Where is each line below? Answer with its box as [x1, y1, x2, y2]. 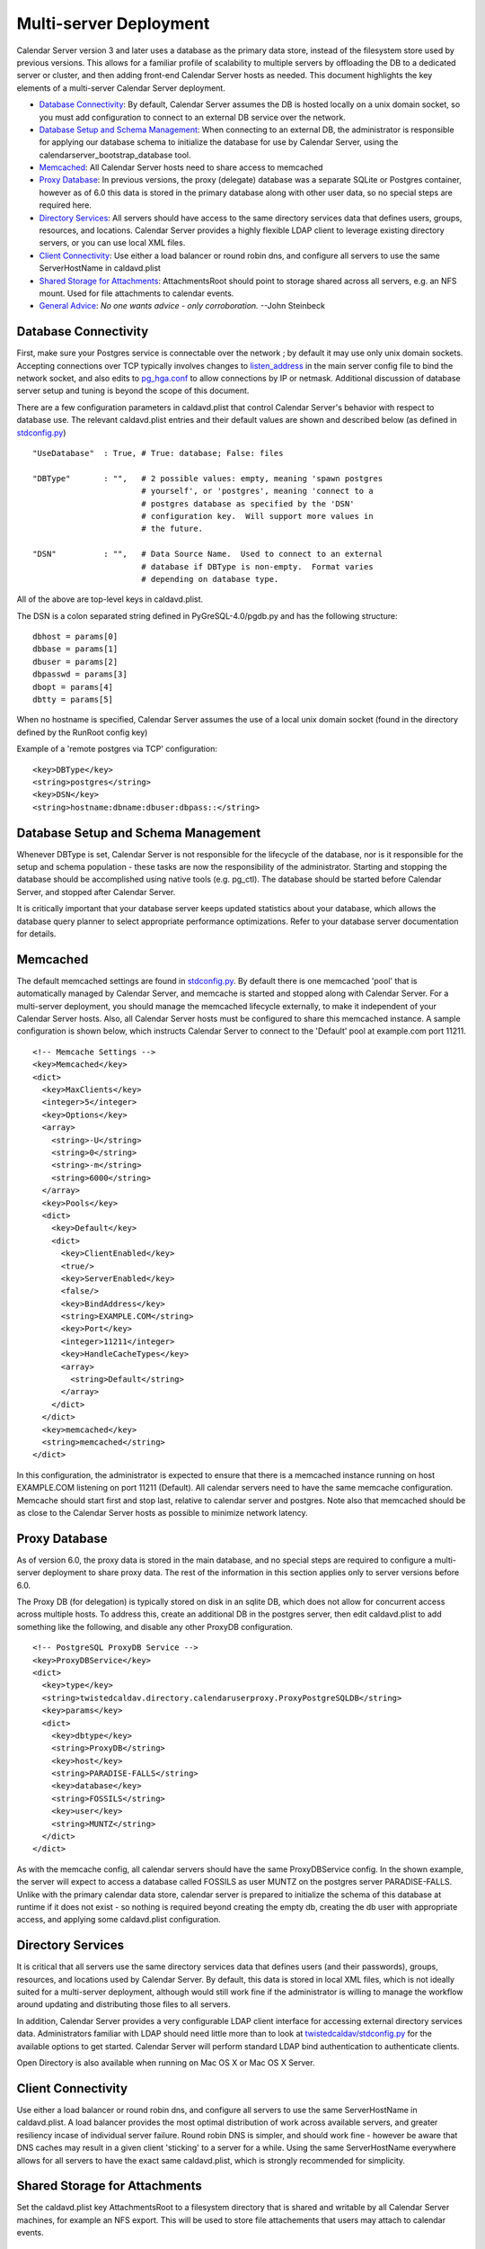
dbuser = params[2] [32, 657, 119, 667]
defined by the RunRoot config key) [16, 727, 148, 738]
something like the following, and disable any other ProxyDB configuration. [16, 1621, 294, 1632]
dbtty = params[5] [32, 694, 114, 705]
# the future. [140, 524, 204, 534]
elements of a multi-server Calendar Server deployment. [16, 82, 226, 94]
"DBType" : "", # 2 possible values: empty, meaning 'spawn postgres [32, 473, 384, 483]
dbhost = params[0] [32, 632, 119, 642]
